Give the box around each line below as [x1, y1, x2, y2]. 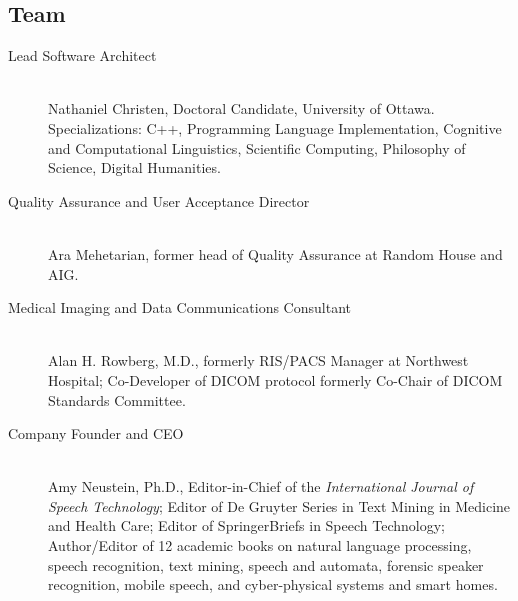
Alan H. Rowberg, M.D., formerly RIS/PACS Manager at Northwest [48, 350, 469, 371]
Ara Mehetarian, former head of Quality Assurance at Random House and [48, 243, 503, 264]
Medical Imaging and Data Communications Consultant [8, 297, 351, 318]
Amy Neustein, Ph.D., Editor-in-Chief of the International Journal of [48, 476, 474, 497]
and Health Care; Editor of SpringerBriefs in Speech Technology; [48, 515, 445, 536]
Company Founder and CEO [8, 423, 184, 444]
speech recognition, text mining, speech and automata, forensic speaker [48, 554, 484, 575]
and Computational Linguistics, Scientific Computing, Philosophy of [48, 137, 466, 158]
